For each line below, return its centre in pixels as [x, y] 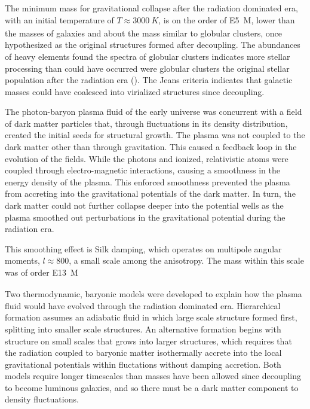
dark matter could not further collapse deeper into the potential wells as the [144, 205]
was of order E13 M [42, 272]
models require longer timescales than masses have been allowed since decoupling [153, 376]
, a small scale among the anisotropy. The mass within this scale [186, 260]
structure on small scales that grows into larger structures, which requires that [148, 341]
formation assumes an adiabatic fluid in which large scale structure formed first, [151, 317]
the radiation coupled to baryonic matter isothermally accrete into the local [143, 352]
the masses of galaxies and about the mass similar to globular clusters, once [143, 33]
